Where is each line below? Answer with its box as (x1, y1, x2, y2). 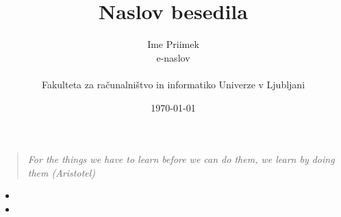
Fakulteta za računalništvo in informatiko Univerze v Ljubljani (41, 77, 305, 91)
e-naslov (156, 50, 190, 64)
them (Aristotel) (27, 165, 96, 179)
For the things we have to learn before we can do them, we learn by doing (27, 152, 335, 166)
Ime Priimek (147, 37, 199, 51)
